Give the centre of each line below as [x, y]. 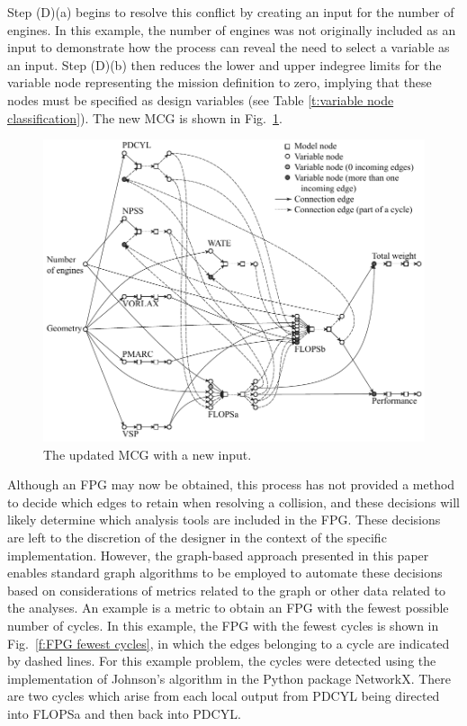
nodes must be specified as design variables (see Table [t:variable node [201, 99]
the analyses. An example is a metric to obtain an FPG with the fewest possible [228, 608]
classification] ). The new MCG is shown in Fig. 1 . [145, 117]
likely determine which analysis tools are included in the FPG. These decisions [224, 520]
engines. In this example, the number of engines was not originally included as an [232, 29]
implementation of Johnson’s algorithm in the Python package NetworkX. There [229, 678]
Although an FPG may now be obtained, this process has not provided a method [231, 484]
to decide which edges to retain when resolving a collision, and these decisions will [233, 502]
